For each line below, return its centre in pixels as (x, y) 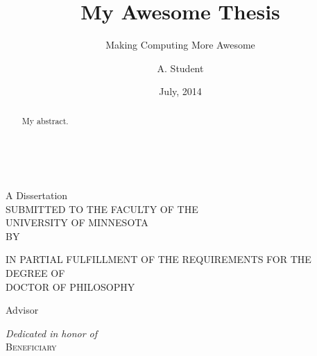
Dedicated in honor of (52, 333)
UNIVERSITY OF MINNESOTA (77, 222)
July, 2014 (180, 91)
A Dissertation (37, 195)
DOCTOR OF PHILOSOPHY (70, 286)
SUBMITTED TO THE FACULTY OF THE (102, 209)
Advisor (22, 310)
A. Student (180, 68)
